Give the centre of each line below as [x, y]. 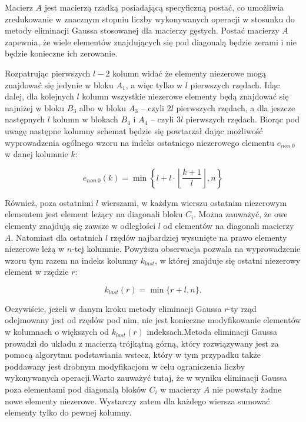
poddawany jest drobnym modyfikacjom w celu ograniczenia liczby [125, 366]
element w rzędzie [37, 272]
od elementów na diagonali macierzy [229, 225]
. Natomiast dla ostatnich [57, 237]
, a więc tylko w [154, 84]
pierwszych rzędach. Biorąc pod [243, 119]
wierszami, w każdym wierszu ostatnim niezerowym [194, 202]
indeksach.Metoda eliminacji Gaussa [212, 332]
